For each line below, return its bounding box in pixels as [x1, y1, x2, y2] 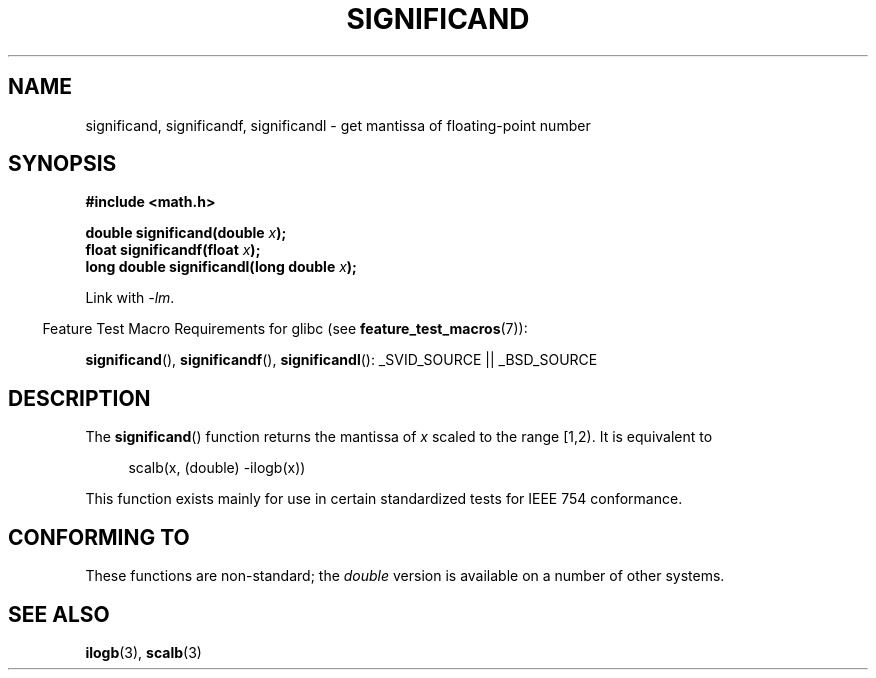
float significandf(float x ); [85, 241, 261, 259]
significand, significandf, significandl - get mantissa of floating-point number [85, 116, 591, 134]
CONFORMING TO [8, 524, 190, 550]
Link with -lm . [85, 289, 175, 307]
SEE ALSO [8, 601, 110, 627]
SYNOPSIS [8, 151, 117, 177]
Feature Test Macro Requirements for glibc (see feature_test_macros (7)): [42, 320, 528, 338]
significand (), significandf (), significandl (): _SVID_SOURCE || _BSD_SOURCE [85, 351, 598, 369]
